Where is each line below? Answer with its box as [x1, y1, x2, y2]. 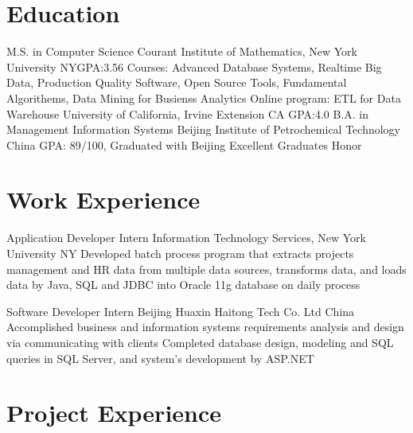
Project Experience [6, 396, 222, 429]
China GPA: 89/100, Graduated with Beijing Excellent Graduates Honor [6, 136, 362, 153]
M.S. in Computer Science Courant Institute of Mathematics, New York [6, 43, 357, 60]
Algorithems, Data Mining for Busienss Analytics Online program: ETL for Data [6, 89, 401, 106]
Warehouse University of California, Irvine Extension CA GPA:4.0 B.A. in [6, 105, 369, 122]
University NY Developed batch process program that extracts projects [6, 245, 354, 261]
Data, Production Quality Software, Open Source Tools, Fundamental [6, 74, 347, 91]
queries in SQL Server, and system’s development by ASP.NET [6, 349, 314, 366]
